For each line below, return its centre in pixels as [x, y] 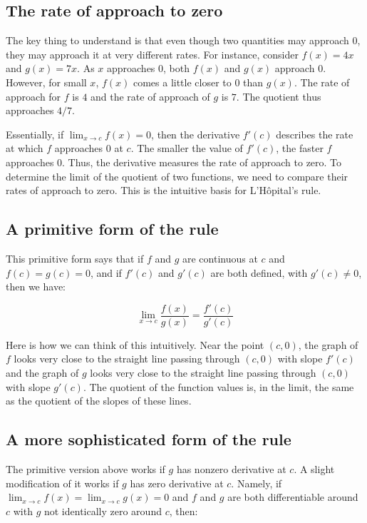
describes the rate [315, 134]
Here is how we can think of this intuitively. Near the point [135, 344]
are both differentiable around [293, 497]
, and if [106, 272]
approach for [33, 96]
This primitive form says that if [75, 258]
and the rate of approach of [150, 96]
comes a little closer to [182, 82]
